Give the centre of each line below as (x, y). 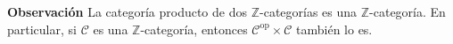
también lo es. (334, 29)
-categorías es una (309, 11)
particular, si (42, 29)
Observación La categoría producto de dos (127, 11)
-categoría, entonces (194, 29)
